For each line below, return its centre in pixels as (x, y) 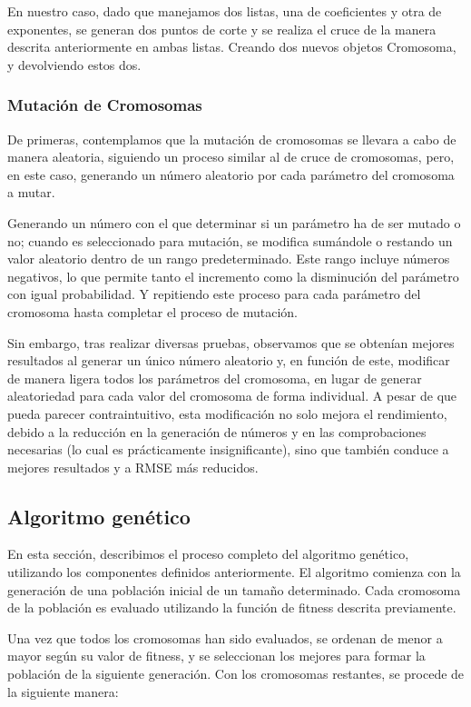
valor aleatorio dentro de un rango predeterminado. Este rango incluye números (229, 259)
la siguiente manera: (63, 691)
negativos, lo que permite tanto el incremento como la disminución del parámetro (233, 276)
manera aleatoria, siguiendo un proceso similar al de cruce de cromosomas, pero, (231, 157)
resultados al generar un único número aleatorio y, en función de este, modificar (229, 360)
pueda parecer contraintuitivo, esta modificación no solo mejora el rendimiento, (227, 413)
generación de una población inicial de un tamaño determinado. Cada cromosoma (234, 589)
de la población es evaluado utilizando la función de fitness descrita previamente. (232, 607)
